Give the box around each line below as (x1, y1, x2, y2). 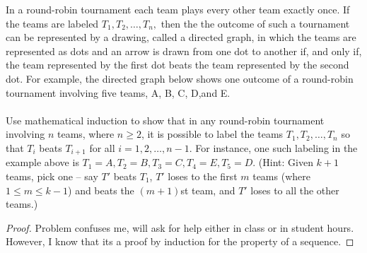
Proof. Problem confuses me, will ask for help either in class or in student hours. (6, 220, 354, 235)
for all (89, 140, 115, 155)
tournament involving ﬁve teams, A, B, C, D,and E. (6, 85, 231, 100)
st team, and (180, 182, 235, 197)
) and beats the (68, 182, 134, 197)
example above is (6, 155, 79, 170)
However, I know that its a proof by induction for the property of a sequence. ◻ (6, 234, 354, 249)
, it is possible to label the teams (141, 126, 284, 141)
